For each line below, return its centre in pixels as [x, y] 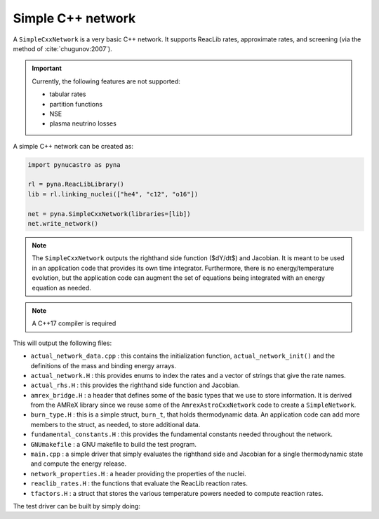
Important [47, 68]
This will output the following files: [62, 343]
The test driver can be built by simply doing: [77, 506]
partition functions [76, 104]
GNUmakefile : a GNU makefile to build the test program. [113, 444]
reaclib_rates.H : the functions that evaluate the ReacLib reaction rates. [139, 483]
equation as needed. [61, 288]
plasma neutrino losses [83, 123]
